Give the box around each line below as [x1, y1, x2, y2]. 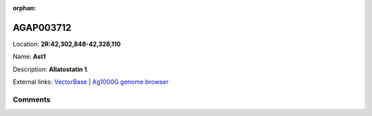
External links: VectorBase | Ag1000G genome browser [12, 78, 169, 86]
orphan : [12, 4, 37, 12]
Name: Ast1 [12, 52, 46, 61]
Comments [12, 95, 51, 104]
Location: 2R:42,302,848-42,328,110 [12, 40, 121, 48]
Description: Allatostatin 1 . [12, 65, 89, 73]
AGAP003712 [12, 21, 72, 34]
